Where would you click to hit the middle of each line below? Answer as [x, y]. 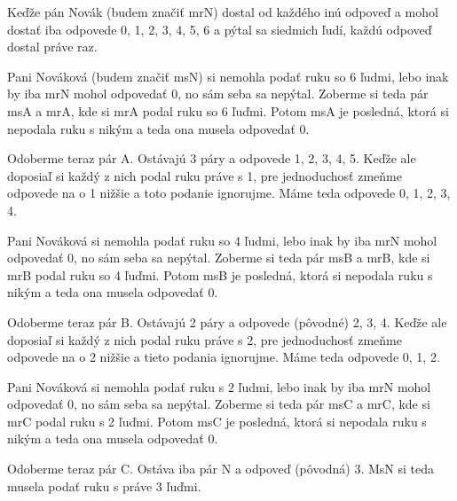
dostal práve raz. [52, 47]
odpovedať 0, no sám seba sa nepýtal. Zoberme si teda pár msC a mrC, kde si [219, 404]
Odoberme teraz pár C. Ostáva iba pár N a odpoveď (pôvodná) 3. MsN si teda [221, 469]
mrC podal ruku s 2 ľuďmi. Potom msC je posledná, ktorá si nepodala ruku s [217, 421]
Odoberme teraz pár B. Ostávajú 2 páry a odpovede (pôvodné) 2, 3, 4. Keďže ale [227, 321]
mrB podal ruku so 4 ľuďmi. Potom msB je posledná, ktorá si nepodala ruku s [220, 274]
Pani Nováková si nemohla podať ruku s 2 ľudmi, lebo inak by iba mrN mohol [219, 386]
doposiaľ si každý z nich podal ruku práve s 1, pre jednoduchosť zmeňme [205, 175]
